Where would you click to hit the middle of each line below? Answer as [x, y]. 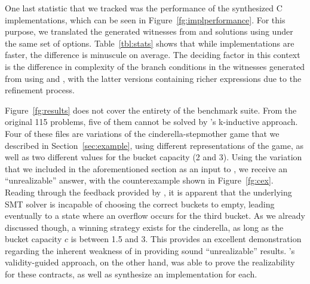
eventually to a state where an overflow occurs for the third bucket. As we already [155, 216]
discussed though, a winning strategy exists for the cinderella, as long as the [144, 227]
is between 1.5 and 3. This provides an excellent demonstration [186, 239]
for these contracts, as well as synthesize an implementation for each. [131, 274]
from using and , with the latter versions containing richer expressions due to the [153, 78]
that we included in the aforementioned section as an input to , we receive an [146, 168]
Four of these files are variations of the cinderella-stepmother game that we [142, 133]
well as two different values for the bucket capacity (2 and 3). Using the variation [154, 157]
